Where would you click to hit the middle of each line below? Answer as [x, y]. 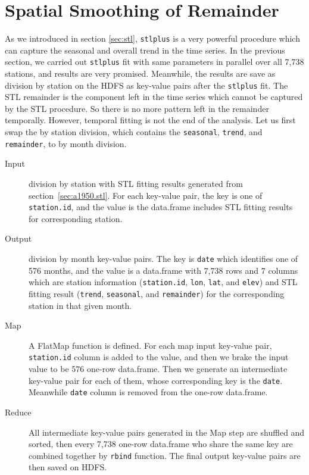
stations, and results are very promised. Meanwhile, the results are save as [140, 74]
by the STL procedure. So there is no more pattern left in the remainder [137, 108]
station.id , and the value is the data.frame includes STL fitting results [161, 207]
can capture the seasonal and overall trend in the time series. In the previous [145, 50]
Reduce [18, 412]
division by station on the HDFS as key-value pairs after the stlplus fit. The [146, 85]
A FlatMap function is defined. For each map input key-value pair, [150, 345]
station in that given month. [80, 305]
